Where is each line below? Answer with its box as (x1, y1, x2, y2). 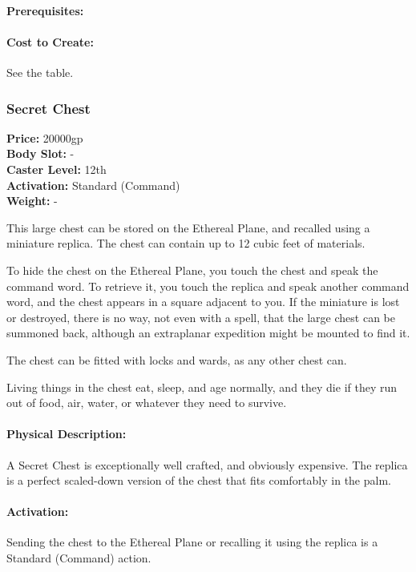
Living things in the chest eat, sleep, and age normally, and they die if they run (6, 378, 398, 395)
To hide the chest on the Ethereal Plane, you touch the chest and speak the (6, 261, 378, 278)
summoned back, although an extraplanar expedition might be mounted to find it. (6, 324, 410, 341)
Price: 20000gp (6, 129, 83, 146)
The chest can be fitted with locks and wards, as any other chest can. (6, 351, 347, 368)
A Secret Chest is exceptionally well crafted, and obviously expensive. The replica (6, 456, 408, 473)
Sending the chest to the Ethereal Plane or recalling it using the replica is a (6, 534, 378, 550)
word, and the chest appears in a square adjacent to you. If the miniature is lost (6, 293, 400, 310)
